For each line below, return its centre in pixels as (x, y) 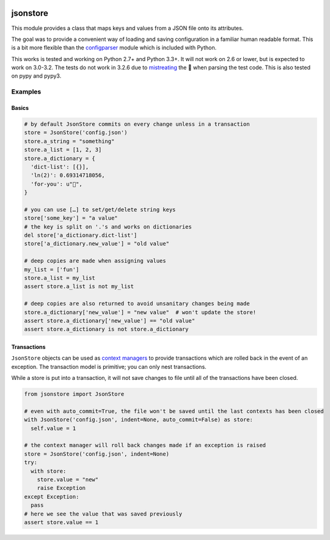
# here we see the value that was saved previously (103, 514)
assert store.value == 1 (61, 522)
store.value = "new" (68, 480)
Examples (26, 92)
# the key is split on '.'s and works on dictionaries (108, 227)
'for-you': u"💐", (57, 184)
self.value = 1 (53, 428)
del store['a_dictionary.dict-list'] (81, 235)
